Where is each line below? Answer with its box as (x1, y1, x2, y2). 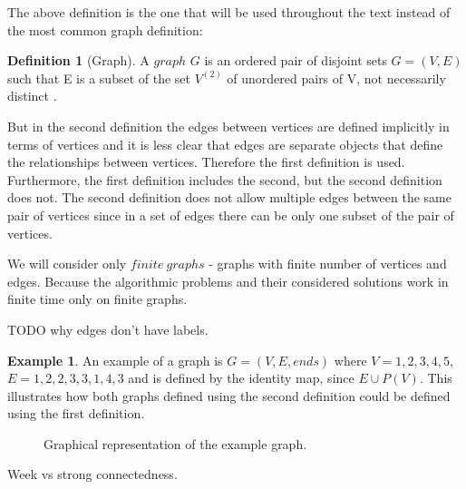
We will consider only (7, 254, 127, 273)
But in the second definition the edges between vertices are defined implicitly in (7, 116, 450, 135)
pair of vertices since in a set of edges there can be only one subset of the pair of (7, 205, 454, 224)
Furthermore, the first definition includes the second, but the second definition (7, 170, 442, 189)
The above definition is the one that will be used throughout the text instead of (7, 3, 451, 21)
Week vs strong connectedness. (7, 465, 178, 484)
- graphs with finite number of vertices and (209, 254, 447, 273)
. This (419, 368, 452, 387)
